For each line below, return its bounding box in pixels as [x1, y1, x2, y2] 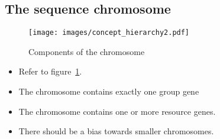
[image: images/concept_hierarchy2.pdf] [28, 28, 190, 37]
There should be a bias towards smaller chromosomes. [18, 125, 214, 137]
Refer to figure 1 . [18, 65, 82, 77]
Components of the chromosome [28, 45, 145, 57]
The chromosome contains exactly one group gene [18, 85, 199, 98]
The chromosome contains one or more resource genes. [18, 105, 216, 117]
